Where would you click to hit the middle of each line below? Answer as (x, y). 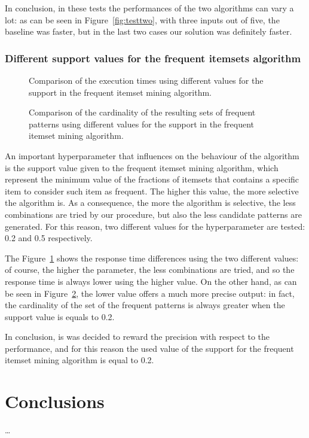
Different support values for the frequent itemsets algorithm (153, 58)
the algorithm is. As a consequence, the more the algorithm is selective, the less (150, 203)
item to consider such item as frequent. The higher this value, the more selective (152, 191)
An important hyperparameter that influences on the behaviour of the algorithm (152, 155)
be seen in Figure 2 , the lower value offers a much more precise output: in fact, (150, 293)
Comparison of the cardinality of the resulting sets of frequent (142, 112)
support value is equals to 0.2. (60, 316)
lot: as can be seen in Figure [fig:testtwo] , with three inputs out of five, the (142, 19)
